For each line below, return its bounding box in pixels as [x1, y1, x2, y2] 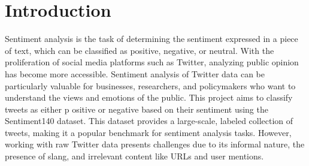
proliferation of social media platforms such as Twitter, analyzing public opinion [5, 56, 299, 68]
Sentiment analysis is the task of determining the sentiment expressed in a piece [5, 32, 298, 45]
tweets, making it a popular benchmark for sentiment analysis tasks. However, [5, 126, 292, 138]
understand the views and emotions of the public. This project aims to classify [5, 91, 293, 104]
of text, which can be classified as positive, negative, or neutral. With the [5, 44, 274, 56]
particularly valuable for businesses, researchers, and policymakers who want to [5, 79, 296, 92]
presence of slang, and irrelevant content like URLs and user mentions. [5, 150, 264, 162]
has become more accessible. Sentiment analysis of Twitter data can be [5, 67, 265, 80]
